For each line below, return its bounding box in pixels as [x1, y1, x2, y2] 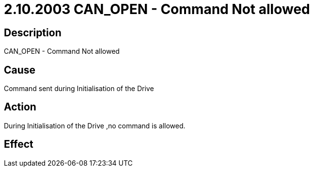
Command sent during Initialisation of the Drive [4, 84, 154, 93]
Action [4, 101, 36, 113]
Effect [4, 138, 33, 151]
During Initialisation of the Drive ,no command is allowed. [4, 121, 186, 130]
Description [4, 26, 62, 39]
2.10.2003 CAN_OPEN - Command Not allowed [4, 1, 310, 17]
